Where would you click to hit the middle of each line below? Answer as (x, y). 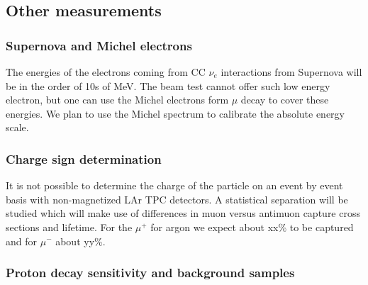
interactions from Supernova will (291, 72)
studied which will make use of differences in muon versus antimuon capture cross (183, 213)
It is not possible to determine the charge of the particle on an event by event (174, 185)
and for (22, 241)
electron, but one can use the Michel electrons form (117, 100)
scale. (17, 127)
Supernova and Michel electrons (99, 45)
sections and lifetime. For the (69, 227)
